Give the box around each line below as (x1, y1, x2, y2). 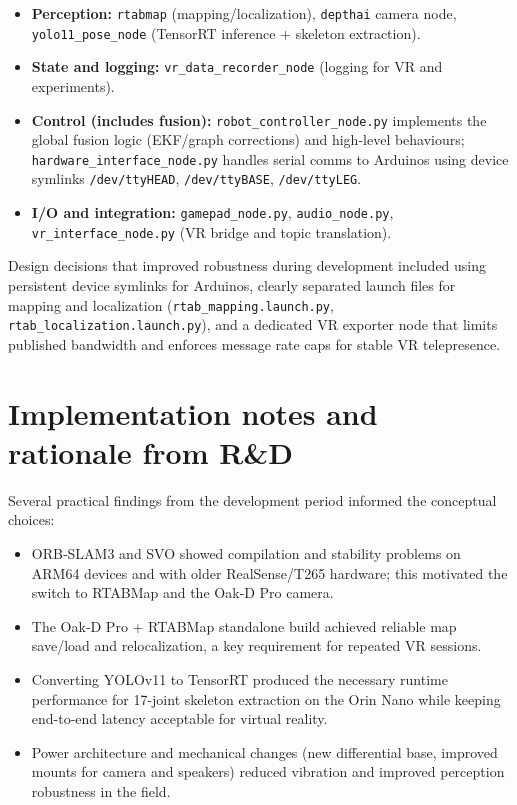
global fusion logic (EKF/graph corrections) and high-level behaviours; (31, 129, 465, 150)
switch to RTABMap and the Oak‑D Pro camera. (31, 582, 334, 603)
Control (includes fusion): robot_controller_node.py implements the (31, 109, 487, 130)
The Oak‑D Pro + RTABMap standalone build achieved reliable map (31, 615, 457, 636)
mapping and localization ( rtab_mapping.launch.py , (8, 294, 334, 315)
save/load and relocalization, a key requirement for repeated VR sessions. (31, 635, 482, 656)
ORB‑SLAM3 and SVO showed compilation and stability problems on (31, 543, 461, 564)
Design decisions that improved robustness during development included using (8, 255, 487, 276)
